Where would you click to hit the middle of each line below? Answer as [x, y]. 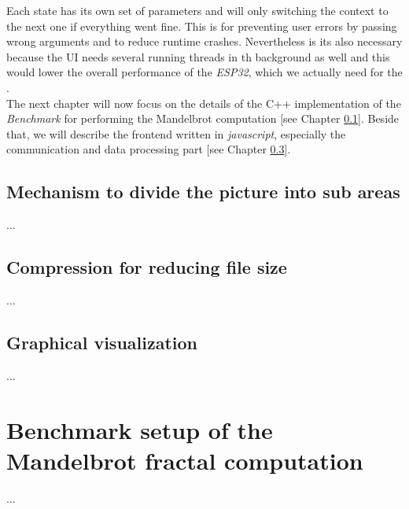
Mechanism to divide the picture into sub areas [203, 192]
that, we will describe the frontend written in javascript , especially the [176, 133]
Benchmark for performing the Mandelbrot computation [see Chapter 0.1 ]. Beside [203, 118]
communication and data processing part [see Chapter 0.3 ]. [149, 149]
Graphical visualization [102, 342]
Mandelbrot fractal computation [185, 460]
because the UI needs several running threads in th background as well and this [198, 56]
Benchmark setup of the [140, 429]
